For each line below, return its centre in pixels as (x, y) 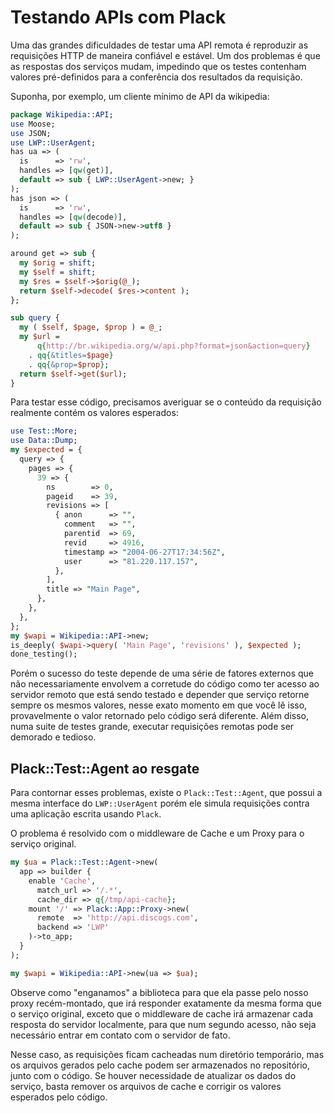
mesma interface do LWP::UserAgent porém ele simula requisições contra (160, 803)
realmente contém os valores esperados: (94, 413)
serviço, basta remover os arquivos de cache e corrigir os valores (146, 1086)
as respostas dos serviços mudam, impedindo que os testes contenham (158, 66)
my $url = (39, 337)
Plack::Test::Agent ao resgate (105, 768)
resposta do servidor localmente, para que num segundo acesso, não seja (163, 1024)
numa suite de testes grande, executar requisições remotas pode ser (152, 727)
